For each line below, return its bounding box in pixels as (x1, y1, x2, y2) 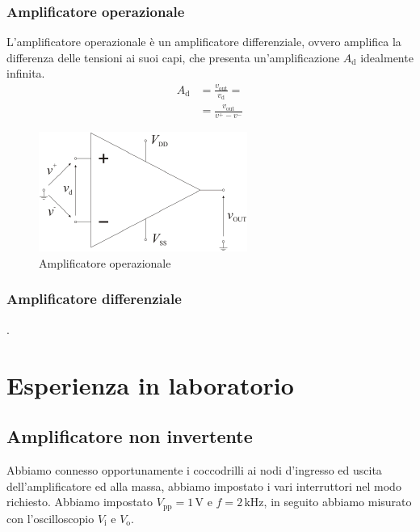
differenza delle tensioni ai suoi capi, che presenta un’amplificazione (6, 49, 340, 65)
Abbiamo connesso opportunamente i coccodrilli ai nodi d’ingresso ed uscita (6, 461, 382, 478)
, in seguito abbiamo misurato (263, 493, 412, 510)
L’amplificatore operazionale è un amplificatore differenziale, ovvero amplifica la (6, 33, 401, 50)
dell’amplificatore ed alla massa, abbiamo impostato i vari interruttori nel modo (6, 477, 401, 494)
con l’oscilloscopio (6, 509, 94, 526)
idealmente (360, 49, 414, 65)
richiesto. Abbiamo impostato (6, 493, 153, 510)
